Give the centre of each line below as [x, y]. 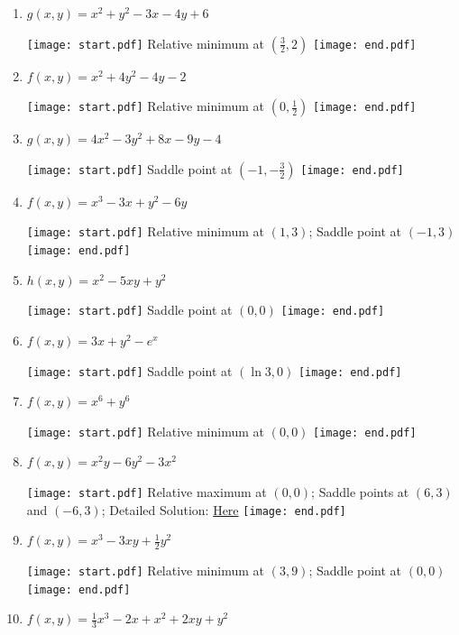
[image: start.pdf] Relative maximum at [147, 492]
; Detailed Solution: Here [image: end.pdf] [224, 509]
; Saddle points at [360, 492]
